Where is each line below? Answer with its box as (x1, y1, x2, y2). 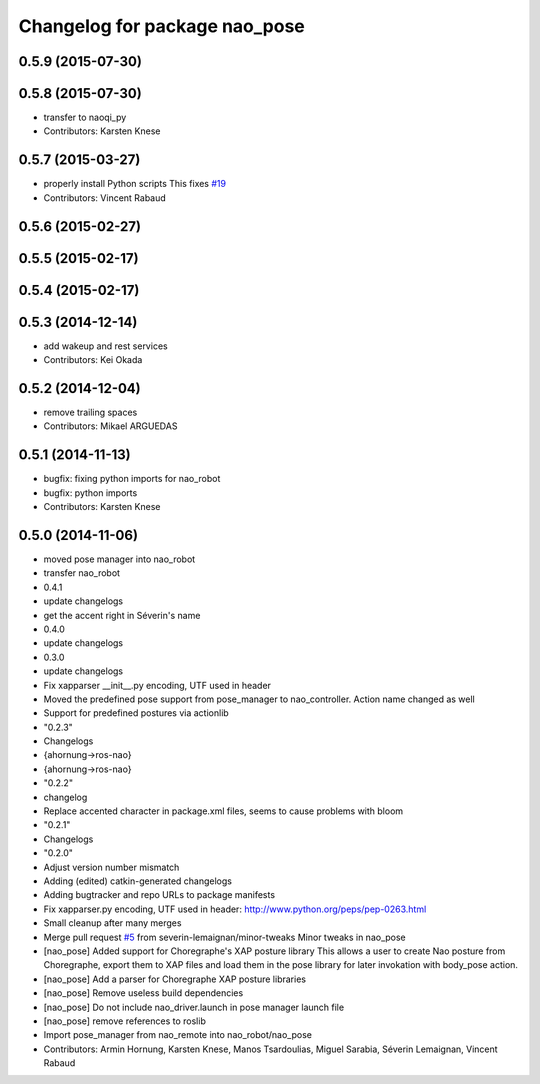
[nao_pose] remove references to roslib (43, 1015, 207, 1027)
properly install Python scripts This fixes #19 (43, 178, 227, 190)
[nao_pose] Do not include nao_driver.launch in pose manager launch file (43, 1001, 345, 1013)
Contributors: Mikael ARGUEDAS (43, 420, 178, 432)
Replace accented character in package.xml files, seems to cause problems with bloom (43, 805, 404, 817)
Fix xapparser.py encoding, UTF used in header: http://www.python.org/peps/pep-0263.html (43, 903, 427, 915)
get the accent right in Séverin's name (43, 609, 201, 621)
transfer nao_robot (43, 567, 120, 579)
